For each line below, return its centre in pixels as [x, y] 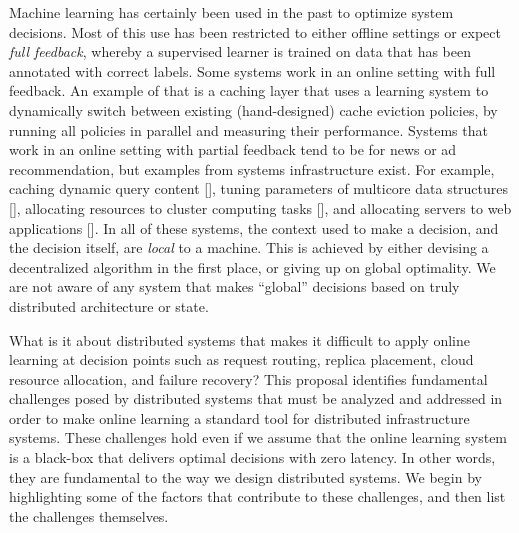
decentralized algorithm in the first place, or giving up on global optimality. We [252, 266]
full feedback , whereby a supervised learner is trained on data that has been [240, 51]
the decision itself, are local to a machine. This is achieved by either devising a [249, 247]
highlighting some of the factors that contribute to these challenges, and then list [257, 496]
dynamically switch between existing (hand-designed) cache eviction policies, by [253, 109]
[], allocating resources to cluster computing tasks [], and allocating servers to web [260, 207]
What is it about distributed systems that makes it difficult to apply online [239, 339]
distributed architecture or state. [109, 305]
